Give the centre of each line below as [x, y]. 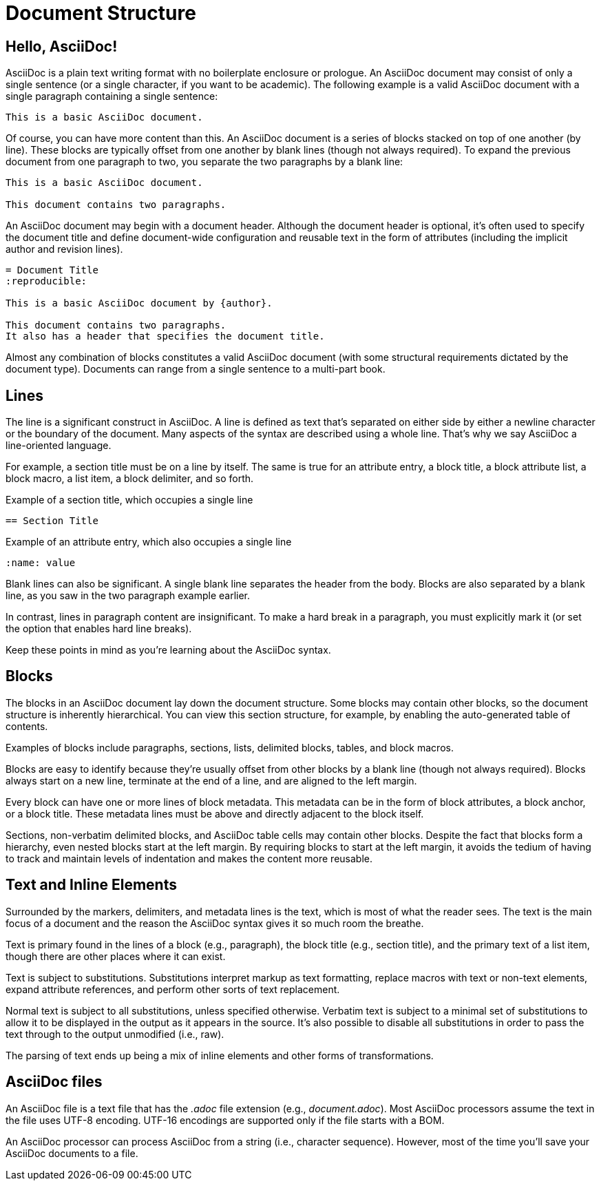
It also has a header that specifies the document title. [165, 336]
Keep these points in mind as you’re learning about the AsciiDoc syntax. [168, 650]
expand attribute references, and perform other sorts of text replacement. [173, 989]
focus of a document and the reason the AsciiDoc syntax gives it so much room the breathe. [215, 923]
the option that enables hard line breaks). [99, 629]
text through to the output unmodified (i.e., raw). [115, 1034]
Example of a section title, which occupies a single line [129, 500]
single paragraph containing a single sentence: [112, 96]
